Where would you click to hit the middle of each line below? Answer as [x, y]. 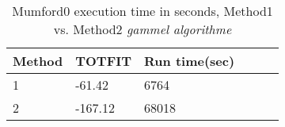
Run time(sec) [190, 61]
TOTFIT [104, 61]
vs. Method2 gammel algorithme [142, 29]
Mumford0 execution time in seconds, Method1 [142, 11]
